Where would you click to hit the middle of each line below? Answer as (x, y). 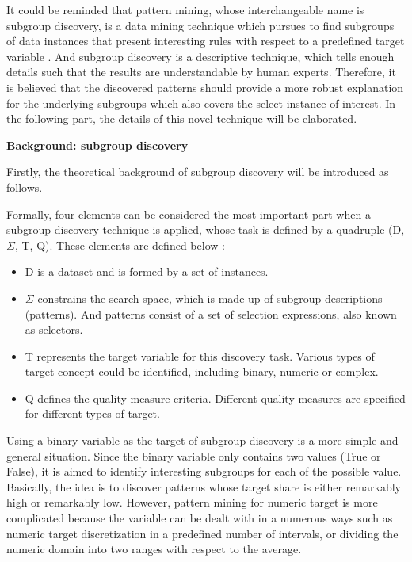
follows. (25, 187)
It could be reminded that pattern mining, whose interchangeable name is (185, 10)
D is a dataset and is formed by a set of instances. (147, 271)
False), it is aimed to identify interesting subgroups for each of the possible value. (204, 471)
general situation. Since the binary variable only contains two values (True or (194, 455)
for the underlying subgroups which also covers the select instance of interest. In (201, 103)
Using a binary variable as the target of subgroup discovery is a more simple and (202, 440)
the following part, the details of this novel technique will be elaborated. (182, 119)
